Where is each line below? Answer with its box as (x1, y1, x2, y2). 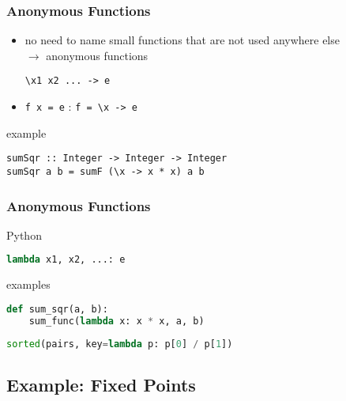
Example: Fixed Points (6, 372, 196, 396)
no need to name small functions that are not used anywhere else (24, 32, 340, 48)
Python (6, 226, 42, 243)
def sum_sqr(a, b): (6, 303, 108, 315)
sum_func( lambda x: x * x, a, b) (28, 315, 205, 327)
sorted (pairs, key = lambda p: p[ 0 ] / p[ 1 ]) (6, 338, 233, 350)
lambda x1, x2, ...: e (6, 254, 126, 266)
